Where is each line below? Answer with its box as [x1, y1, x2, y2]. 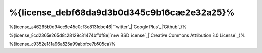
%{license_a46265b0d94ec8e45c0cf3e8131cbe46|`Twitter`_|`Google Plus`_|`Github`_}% [9, 24, 187, 30]
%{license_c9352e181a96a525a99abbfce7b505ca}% [9, 41, 115, 47]
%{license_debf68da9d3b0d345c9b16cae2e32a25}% [9, 7, 235, 18]
